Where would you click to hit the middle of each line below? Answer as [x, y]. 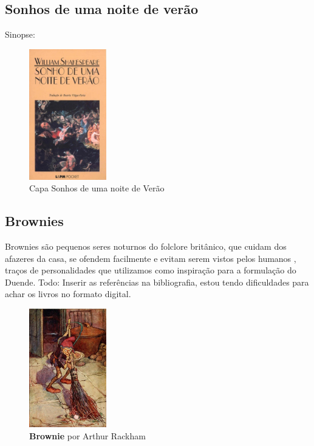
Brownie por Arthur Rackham [87, 435]
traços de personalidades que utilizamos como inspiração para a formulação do [151, 270]
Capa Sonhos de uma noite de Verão [97, 188]
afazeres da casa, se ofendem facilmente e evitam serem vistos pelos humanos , [151, 258]
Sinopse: [20, 34]
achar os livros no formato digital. [68, 294]
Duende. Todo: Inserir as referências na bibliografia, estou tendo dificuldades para [157, 282]
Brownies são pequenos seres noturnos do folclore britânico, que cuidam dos [146, 246]
